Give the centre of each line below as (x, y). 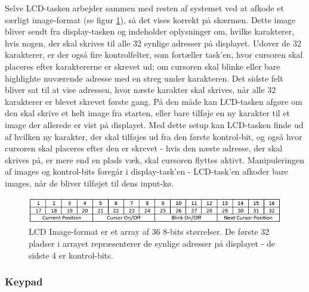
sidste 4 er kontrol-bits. (71, 255)
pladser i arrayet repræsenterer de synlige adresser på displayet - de (152, 243)
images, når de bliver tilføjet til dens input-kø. (89, 183)
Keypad (24, 282)
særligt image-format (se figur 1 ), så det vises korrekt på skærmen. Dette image (150, 19)
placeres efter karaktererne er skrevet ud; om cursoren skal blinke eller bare (143, 66)
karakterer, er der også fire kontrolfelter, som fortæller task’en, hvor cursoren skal (154, 55)
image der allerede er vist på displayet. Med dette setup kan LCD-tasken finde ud (154, 124)
